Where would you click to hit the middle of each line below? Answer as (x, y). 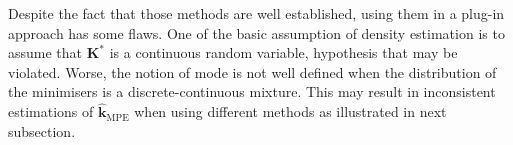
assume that (45, 52)
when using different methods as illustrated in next (290, 111)
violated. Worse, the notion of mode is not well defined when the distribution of (252, 71)
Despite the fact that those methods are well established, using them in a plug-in (256, 13)
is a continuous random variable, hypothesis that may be (283, 52)
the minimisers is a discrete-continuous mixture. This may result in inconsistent (252, 91)
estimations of (51, 111)
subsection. (42, 130)
